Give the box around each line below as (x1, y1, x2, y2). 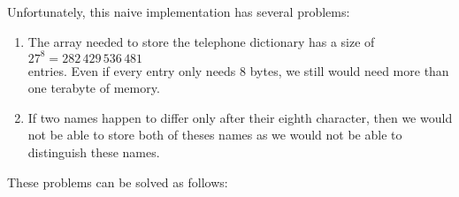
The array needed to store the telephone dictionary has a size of (27, 32, 375, 50)
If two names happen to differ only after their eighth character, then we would (27, 108, 453, 126)
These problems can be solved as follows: (7, 172, 228, 191)
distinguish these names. (27, 143, 160, 162)
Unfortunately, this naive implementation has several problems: (7, 3, 350, 20)
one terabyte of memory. (27, 79, 160, 97)
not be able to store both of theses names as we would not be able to (27, 125, 402, 144)
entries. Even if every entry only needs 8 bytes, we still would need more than (27, 61, 449, 80)
